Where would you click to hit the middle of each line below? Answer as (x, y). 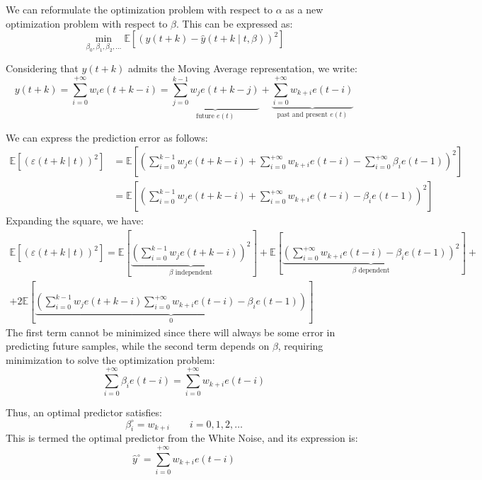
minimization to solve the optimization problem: (110, 359)
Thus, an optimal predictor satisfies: (84, 412)
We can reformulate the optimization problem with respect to (139, 9)
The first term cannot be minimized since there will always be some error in (171, 332)
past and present (302, 114)
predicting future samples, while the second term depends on (138, 346)
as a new (304, 9)
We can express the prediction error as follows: (107, 137)
